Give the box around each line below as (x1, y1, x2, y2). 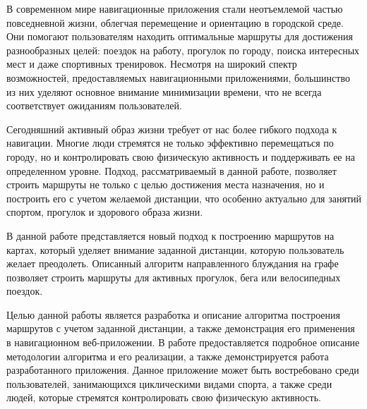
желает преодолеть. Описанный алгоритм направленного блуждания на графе (6, 256, 339, 271)
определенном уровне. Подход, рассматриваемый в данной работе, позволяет (6, 163, 337, 178)
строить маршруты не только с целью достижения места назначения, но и (6, 177, 325, 192)
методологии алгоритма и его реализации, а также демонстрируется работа (6, 348, 329, 363)
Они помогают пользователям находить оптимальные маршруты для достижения (6, 29, 353, 44)
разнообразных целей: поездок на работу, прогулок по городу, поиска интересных (6, 42, 360, 57)
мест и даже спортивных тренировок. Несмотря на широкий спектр (6, 56, 297, 71)
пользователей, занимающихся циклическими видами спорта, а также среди (6, 376, 332, 391)
